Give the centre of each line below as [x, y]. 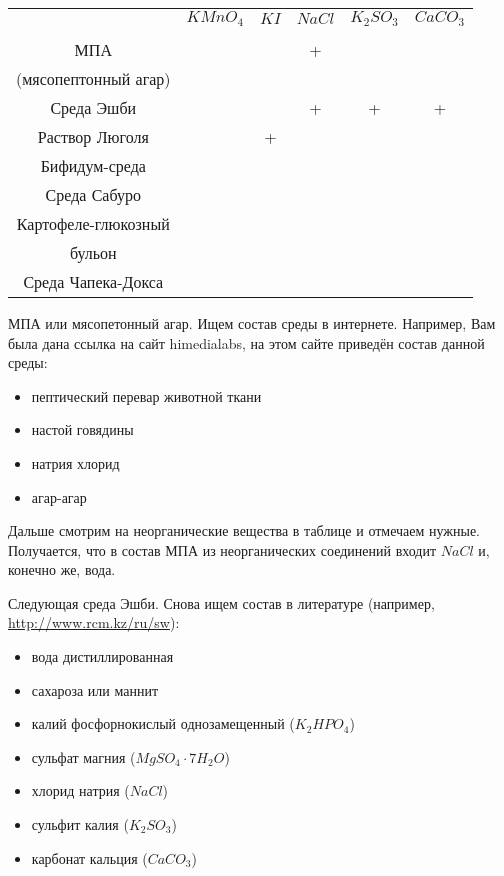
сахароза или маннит [95, 689]
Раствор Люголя [93, 136]
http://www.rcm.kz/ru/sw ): [94, 622]
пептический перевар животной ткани [146, 395]
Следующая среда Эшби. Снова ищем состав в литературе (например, [221, 602]
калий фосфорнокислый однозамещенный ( [163, 723]
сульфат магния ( [83, 756]
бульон [93, 252]
